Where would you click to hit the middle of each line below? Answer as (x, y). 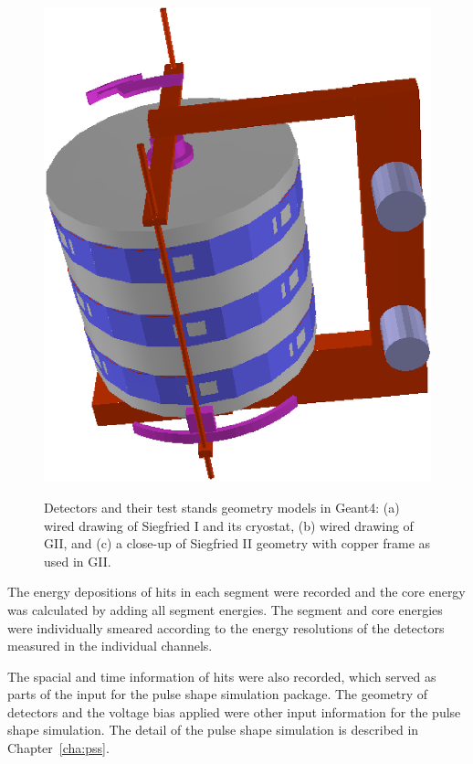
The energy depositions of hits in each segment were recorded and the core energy (236, 592)
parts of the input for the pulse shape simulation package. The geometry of (218, 694)
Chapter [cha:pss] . (58, 748)
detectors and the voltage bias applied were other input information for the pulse (234, 711)
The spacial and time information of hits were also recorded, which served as (222, 676)
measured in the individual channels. (110, 646)
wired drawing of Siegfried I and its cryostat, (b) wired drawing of (229, 525)
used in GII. (78, 561)
